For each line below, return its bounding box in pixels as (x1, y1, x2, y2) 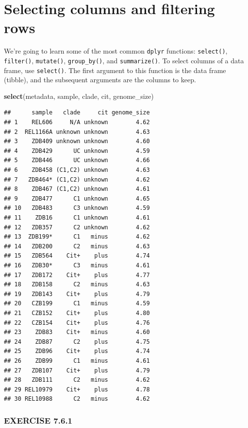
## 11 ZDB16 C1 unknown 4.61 (4, 214, 150, 221)
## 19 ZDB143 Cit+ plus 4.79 (4, 290, 150, 298)
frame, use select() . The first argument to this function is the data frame (4, 65, 226, 75)
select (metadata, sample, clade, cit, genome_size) (4, 91, 154, 101)
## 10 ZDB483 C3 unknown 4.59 (4, 205, 150, 212)
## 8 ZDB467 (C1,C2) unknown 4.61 (4, 186, 150, 193)
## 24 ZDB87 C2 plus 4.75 (4, 338, 150, 345)
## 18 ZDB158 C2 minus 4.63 (4, 281, 150, 288)
